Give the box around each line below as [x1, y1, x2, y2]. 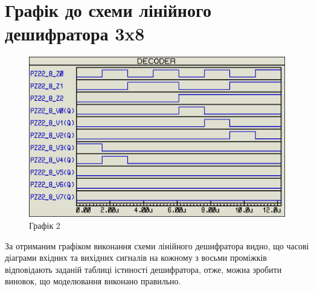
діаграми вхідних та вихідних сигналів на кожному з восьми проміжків [5, 251, 267, 264]
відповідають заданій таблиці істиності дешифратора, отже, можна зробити [5, 263, 282, 275]
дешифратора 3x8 [5, 21, 145, 46]
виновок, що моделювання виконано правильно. [5, 275, 181, 287]
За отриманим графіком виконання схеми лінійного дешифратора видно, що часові [5, 239, 309, 252]
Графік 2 [29, 219, 60, 231]
